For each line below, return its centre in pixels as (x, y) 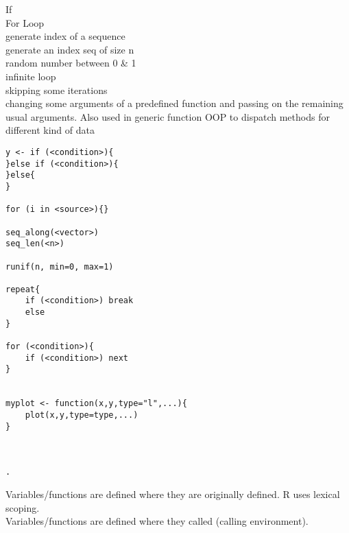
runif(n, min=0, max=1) (60, 266)
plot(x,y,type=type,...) (82, 415)
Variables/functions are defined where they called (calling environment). (157, 521)
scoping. (23, 507)
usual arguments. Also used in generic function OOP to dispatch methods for (168, 116)
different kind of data (50, 130)
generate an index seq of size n (70, 49)
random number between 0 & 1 (71, 63)
